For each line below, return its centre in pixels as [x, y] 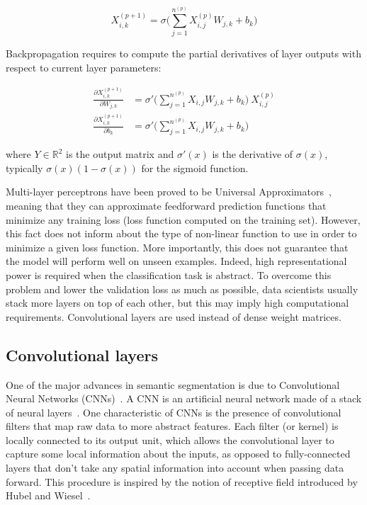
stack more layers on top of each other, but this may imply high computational [177, 303]
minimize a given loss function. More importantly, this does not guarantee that [177, 247]
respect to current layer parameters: [84, 68]
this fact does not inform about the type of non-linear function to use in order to [181, 233]
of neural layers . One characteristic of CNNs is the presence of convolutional [174, 412]
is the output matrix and [120, 154]
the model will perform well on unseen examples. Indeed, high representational [176, 261]
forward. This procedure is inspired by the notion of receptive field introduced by [182, 481]
